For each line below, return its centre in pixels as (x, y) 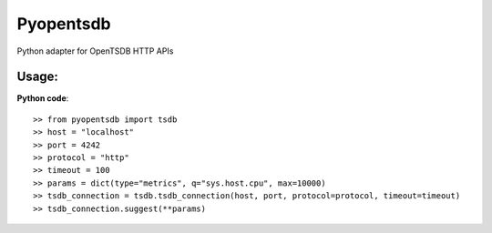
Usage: (38, 77)
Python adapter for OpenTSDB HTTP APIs (95, 51)
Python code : (43, 98)
